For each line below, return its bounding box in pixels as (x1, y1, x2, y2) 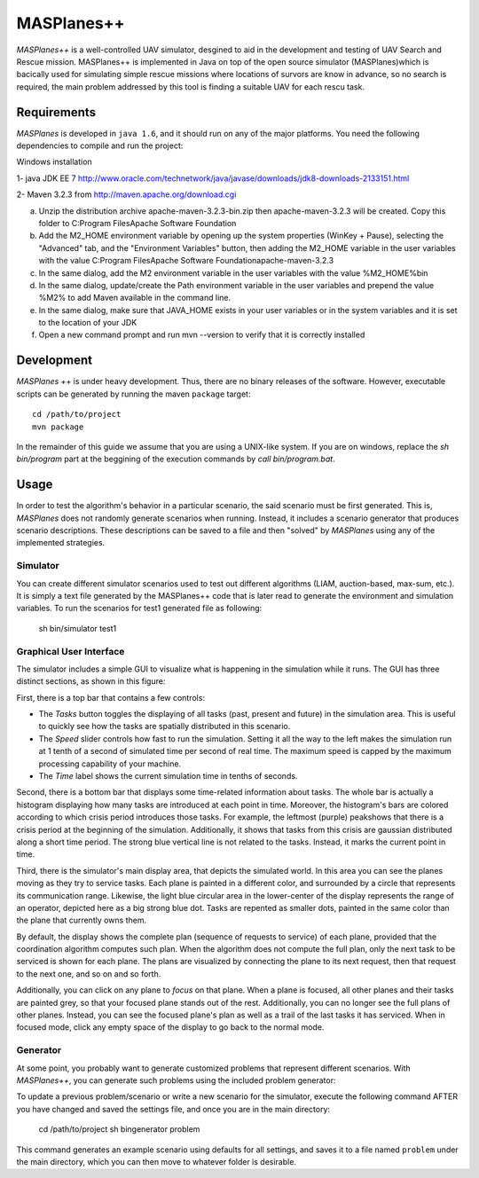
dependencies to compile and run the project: (16, 140, 184, 151)
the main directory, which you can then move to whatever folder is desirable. (16, 1156, 297, 1166)
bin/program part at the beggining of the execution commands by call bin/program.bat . (16, 453, 336, 465)
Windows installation (16, 156, 92, 168)
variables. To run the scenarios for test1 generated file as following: (16, 603, 263, 614)
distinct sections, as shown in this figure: (16, 676, 166, 687)
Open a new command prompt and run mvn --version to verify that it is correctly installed (38, 329, 365, 341)
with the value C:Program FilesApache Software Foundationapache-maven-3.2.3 (38, 255, 334, 266)
